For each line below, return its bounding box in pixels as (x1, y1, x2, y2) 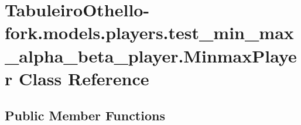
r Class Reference (5, 66, 149, 90)
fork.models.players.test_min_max (5, 20, 294, 44)
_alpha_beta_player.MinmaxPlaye (5, 43, 297, 67)
